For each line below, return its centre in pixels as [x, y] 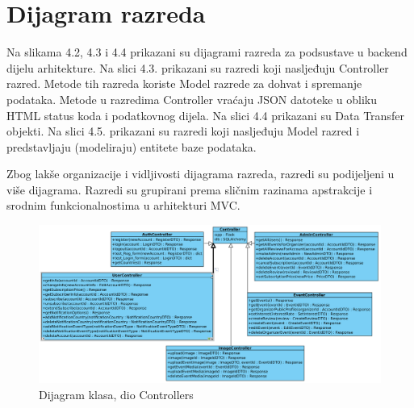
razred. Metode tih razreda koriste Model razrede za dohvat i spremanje [184, 83]
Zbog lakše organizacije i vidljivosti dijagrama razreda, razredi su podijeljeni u [201, 174]
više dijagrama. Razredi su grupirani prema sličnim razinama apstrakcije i [190, 189]
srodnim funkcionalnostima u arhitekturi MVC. [123, 205]
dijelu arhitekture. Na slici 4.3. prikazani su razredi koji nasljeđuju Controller [198, 67]
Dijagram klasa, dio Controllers [116, 394]
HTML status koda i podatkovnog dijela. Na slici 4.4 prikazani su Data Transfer [205, 115]
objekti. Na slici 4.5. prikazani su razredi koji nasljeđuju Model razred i [183, 131]
